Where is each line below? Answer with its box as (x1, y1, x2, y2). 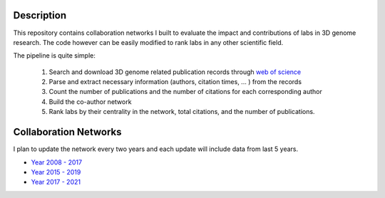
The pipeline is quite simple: (13, 51, 96, 60)
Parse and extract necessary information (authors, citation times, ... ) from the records (48, 78, 302, 86)
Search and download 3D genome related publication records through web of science (48, 68, 302, 76)
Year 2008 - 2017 (31, 157, 82, 167)
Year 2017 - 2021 (31, 178, 81, 187)
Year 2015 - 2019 (31, 167, 81, 176)
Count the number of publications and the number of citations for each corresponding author (48, 88, 322, 96)
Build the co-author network (48, 97, 132, 106)
